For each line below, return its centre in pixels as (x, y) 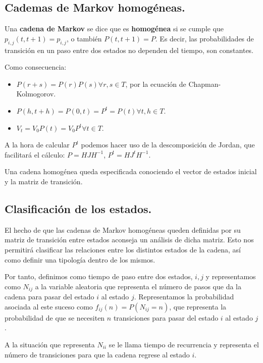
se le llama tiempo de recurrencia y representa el (184, 344)
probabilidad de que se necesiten (55, 317)
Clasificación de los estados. (78, 208)
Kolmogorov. (36, 94)
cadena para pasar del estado (49, 297)
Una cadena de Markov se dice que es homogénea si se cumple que (114, 29)
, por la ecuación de (156, 84)
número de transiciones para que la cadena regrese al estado (97, 354)
